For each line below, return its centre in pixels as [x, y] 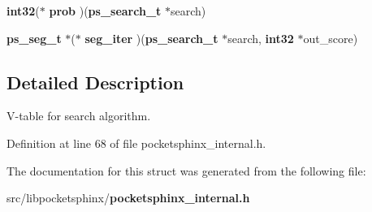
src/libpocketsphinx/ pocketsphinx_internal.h [128, 198]
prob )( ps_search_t [105, 11]
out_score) [331, 38]
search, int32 [261, 38]
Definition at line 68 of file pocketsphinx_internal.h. [136, 143]
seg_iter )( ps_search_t [151, 38]
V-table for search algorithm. [79, 116]
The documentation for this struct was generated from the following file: [186, 170]
